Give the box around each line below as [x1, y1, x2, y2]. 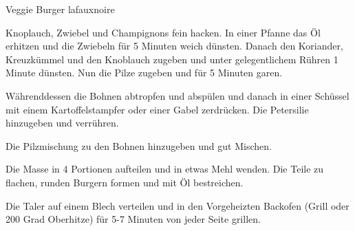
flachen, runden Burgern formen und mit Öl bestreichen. [6, 175, 244, 189]
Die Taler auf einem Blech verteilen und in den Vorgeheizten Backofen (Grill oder [6, 198, 349, 212]
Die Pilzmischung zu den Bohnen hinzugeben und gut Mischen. [6, 138, 272, 153]
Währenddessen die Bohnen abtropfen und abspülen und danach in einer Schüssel [6, 88, 349, 102]
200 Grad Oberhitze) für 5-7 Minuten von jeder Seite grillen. [6, 212, 261, 226]
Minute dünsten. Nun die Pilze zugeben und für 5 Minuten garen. [6, 65, 283, 80]
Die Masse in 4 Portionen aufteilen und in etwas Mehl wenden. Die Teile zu [6, 162, 324, 176]
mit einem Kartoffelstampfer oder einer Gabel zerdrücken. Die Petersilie [6, 102, 309, 116]
